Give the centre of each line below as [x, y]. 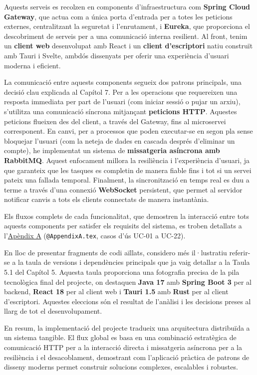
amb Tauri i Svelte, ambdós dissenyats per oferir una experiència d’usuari [117, 55]
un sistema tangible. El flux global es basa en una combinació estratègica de [120, 337]
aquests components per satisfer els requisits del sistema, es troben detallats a [123, 226]
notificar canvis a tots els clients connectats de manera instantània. [107, 199]
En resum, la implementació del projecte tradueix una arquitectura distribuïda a [127, 327]
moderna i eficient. [32, 65]
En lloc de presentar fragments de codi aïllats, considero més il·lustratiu [116, 252]
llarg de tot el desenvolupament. [53, 311]
